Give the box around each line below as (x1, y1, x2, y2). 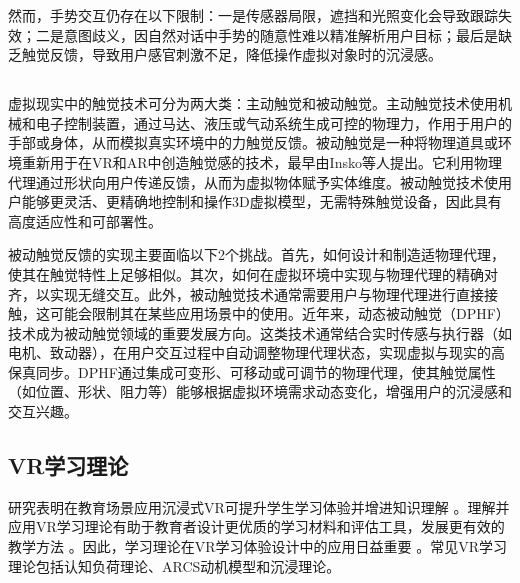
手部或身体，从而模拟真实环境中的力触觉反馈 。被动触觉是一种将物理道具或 (8, 132, 498, 153)
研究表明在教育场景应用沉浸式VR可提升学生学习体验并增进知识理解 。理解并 (8, 496, 510, 517)
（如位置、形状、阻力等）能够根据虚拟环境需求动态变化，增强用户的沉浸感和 (8, 381, 512, 402)
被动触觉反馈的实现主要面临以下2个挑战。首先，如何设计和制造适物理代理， (8, 244, 505, 265)
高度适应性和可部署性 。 (8, 210, 162, 231)
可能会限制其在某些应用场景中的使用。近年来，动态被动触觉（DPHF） (49, 303, 510, 324)
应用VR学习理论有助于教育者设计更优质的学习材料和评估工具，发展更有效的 (8, 516, 505, 537)
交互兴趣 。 (8, 401, 78, 422)
